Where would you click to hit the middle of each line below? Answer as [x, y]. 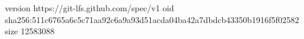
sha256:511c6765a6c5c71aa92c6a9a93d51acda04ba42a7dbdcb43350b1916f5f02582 [152, 19]
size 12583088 [30, 31]
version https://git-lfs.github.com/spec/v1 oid [90, 8]
